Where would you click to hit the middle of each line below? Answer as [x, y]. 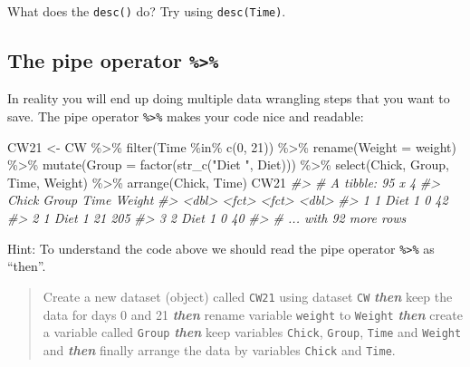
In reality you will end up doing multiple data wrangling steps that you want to [229, 98]
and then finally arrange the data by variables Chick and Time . [219, 349]
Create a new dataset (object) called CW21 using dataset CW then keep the [248, 296]
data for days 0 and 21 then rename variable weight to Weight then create [253, 314]
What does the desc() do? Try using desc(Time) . [147, 11]
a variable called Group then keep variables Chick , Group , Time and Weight [252, 332]
